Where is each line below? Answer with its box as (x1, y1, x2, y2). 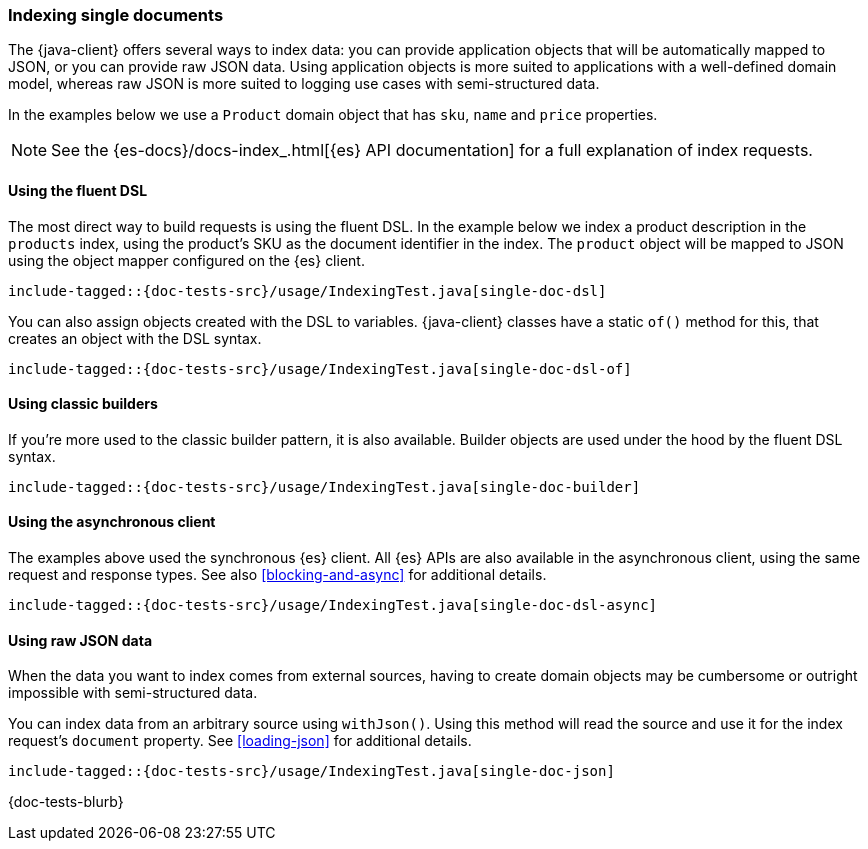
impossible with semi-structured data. (8, 684, 258, 702)
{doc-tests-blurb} (8, 793, 124, 811)
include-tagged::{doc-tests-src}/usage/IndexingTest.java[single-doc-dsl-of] (8, 360, 632, 377)
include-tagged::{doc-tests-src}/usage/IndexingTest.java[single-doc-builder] (8, 478, 641, 495)
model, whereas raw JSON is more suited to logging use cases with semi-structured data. (8, 75, 600, 93)
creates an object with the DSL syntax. (8, 329, 262, 347)
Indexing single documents (8, 5, 224, 25)
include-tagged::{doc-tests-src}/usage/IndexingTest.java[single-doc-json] (8, 763, 615, 780)
